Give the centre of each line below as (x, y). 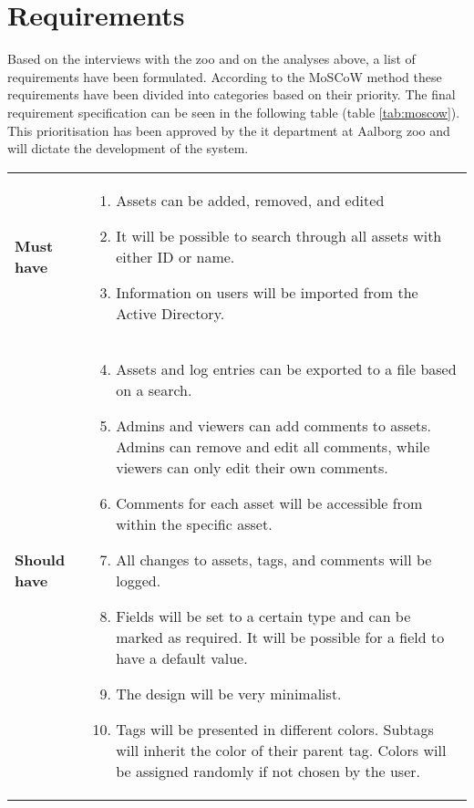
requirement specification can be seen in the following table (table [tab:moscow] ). (234, 112)
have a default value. (182, 658)
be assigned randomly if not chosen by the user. (268, 771)
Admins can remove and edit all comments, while (273, 446)
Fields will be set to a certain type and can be (263, 616)
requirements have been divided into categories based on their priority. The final (232, 94)
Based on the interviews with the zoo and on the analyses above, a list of (211, 59)
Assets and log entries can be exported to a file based (286, 368)
